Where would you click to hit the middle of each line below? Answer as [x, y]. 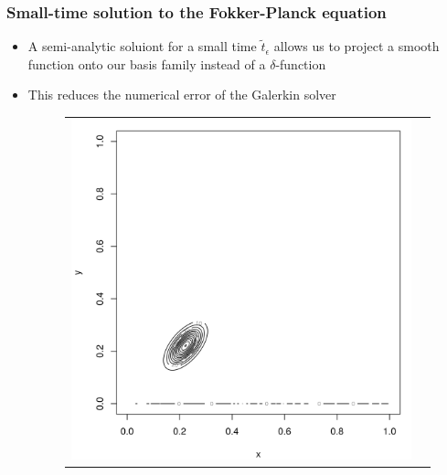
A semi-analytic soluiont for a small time [142, 46]
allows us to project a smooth [357, 46]
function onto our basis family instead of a [147, 63]
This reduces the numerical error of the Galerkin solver [182, 95]
